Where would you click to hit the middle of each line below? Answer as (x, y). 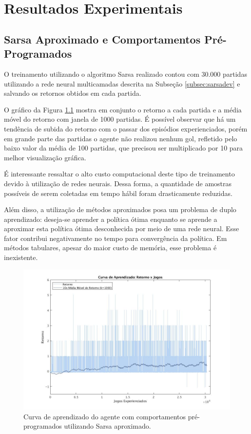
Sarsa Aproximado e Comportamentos (102, 39)
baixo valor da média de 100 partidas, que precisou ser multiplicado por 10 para (124, 148)
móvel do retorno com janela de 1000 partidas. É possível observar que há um (120, 119)
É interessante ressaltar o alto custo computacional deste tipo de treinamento (119, 174)
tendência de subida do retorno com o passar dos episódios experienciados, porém (126, 128)
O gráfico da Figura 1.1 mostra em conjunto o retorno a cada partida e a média (123, 109)
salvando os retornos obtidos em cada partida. (73, 93)
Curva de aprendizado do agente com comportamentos (105, 416)
